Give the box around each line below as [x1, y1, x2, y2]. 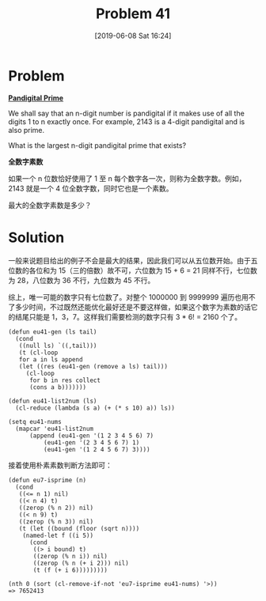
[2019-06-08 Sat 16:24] [94, 31, 172, 40]
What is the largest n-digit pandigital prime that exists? [8, 140, 187, 150]
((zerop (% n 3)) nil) [18, 517, 93, 526]
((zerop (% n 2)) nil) [18, 504, 93, 512]
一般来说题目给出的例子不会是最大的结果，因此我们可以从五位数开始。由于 [8, 255, 251, 265]
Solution [8, 229, 65, 246]
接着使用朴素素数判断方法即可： [8, 460, 112, 470]
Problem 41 [95, 5, 171, 23]
